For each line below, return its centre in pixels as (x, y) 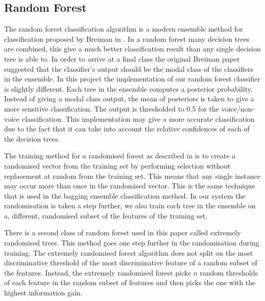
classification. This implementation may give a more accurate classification (138, 118)
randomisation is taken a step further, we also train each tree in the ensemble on (130, 206)
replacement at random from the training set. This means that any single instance (132, 175)
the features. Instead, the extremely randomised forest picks (98, 272)
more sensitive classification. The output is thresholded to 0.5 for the (112, 108)
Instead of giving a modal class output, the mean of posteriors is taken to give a (129, 99)
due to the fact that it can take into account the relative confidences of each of (127, 129)
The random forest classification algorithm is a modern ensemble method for (124, 29)
